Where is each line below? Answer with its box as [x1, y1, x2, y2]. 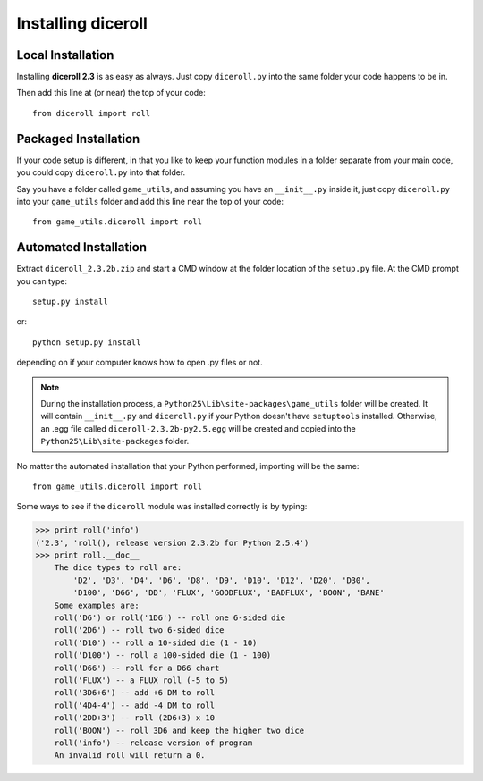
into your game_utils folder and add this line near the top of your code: [16, 196, 284, 206]
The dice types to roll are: [54, 563, 182, 573]
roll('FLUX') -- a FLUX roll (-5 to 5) [54, 675, 230, 685]
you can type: [16, 275, 67, 286]
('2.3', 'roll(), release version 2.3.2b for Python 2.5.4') [35, 537, 309, 548]
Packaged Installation [16, 130, 140, 147]
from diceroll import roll [32, 108, 151, 118]
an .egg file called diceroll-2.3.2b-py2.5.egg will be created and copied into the [40, 423, 357, 433]
